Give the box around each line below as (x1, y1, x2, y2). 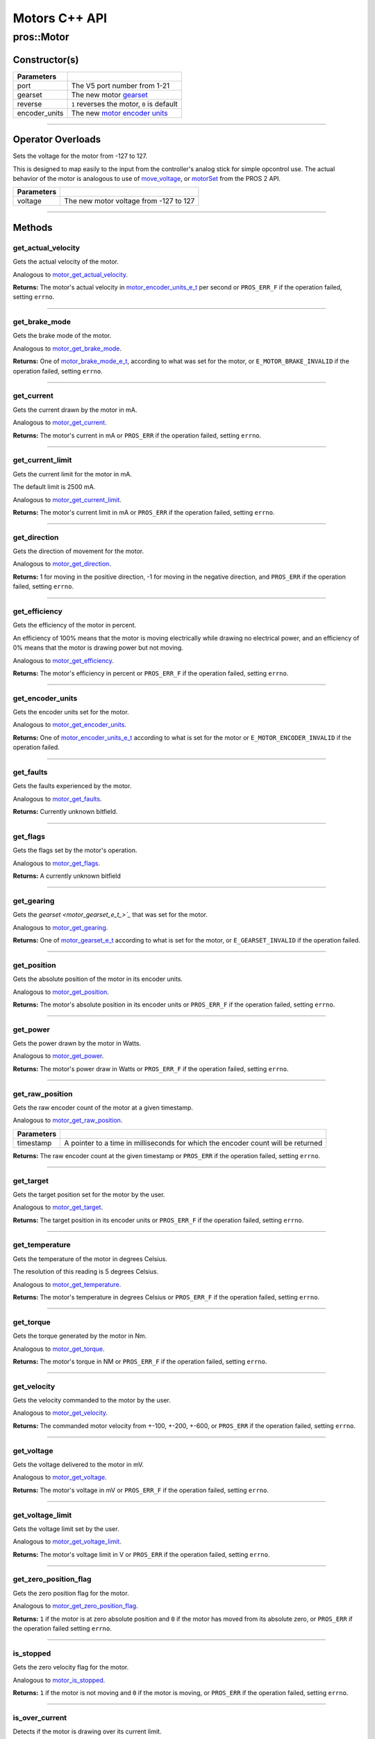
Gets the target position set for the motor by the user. (12, 1190, 165, 1199)
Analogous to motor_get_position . (12, 988, 109, 996)
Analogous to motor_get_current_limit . (12, 495, 122, 504)
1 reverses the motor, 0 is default (71, 99, 178, 109)
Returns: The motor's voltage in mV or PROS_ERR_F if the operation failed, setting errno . (12, 1486, 269, 1494)
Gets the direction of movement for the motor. (12, 547, 144, 556)
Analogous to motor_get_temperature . (12, 1280, 122, 1288)
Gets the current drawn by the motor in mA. (12, 406, 137, 414)
